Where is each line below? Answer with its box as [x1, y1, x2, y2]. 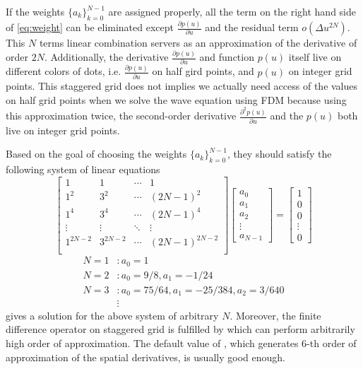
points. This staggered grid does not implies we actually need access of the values [6, 78, 358, 93]
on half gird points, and [152, 64, 254, 78]
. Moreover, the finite [230, 307, 321, 322]
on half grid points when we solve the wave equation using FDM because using [6, 92, 347, 107]
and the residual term [205, 20, 299, 35]
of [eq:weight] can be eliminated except [6, 20, 174, 35]
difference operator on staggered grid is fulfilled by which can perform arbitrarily [6, 322, 355, 336]
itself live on [288, 49, 342, 64]
